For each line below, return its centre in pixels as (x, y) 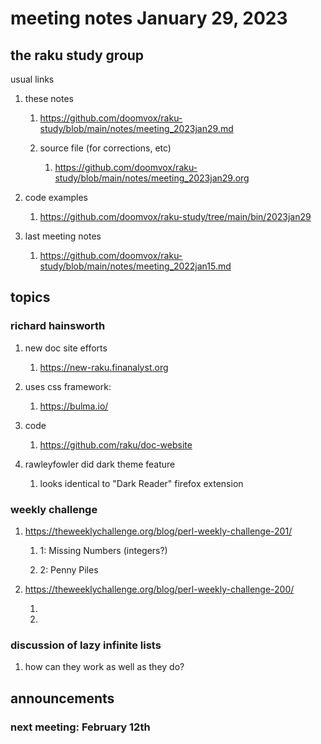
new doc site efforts (66, 348)
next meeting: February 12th (80, 727)
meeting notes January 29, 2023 (149, 18)
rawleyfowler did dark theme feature (100, 464)
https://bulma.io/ (74, 406)
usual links (32, 79)
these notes (49, 98)
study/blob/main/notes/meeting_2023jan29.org (152, 178)
